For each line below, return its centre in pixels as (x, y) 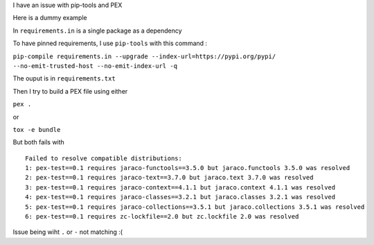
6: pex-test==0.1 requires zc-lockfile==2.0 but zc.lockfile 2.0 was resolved (162, 217)
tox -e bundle (37, 129)
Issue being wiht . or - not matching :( (68, 232)
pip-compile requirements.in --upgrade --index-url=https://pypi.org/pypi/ (144, 56)
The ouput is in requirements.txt (64, 78)
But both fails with (39, 142)
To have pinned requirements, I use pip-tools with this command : (110, 43)
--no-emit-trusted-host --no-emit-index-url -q (95, 66)
